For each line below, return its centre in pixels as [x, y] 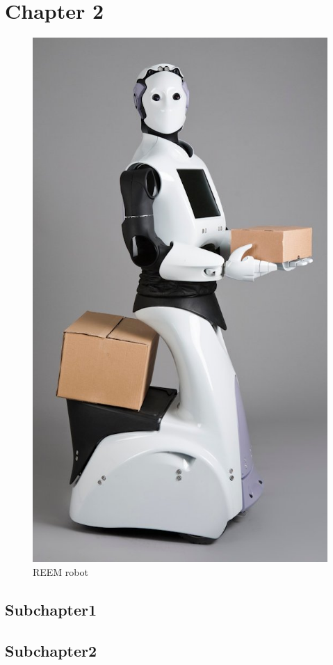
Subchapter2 [51, 650]
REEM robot [60, 571]
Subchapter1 [51, 609]
